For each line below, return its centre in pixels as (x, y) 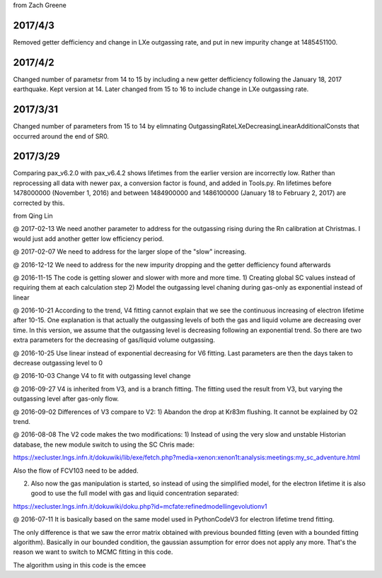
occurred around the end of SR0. (61, 136)
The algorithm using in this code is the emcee (80, 565)
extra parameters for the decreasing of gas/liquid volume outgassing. (114, 340)
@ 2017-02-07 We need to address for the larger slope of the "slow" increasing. (130, 252)
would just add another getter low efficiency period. (88, 238)
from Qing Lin (33, 216)
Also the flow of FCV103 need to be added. (76, 471)
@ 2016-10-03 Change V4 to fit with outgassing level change (102, 376)
